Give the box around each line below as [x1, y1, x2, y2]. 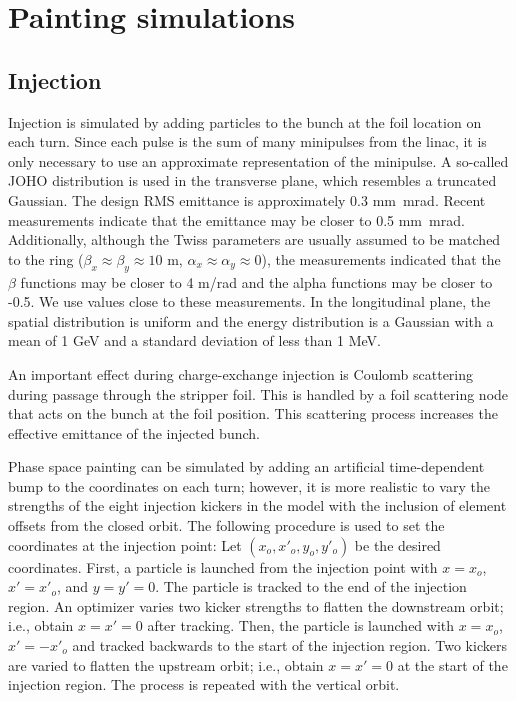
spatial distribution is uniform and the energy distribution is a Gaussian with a [8, 310, 494, 331]
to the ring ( [8, 248, 84, 269]
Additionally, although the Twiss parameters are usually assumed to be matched [8, 229, 501, 250]
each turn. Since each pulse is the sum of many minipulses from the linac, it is [8, 131, 487, 152]
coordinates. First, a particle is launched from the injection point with [8, 556, 438, 577]
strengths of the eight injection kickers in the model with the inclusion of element [8, 495, 507, 516]
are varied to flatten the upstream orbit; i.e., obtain [8, 654, 324, 675]
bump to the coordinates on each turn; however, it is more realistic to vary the [8, 475, 490, 496]
